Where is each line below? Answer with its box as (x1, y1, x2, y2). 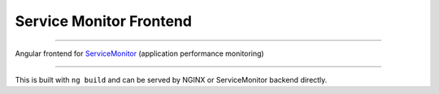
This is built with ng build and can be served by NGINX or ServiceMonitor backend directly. (15, 75, 328, 84)
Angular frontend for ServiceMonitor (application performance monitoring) (15, 49, 264, 58)
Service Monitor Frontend (15, 12, 193, 30)
